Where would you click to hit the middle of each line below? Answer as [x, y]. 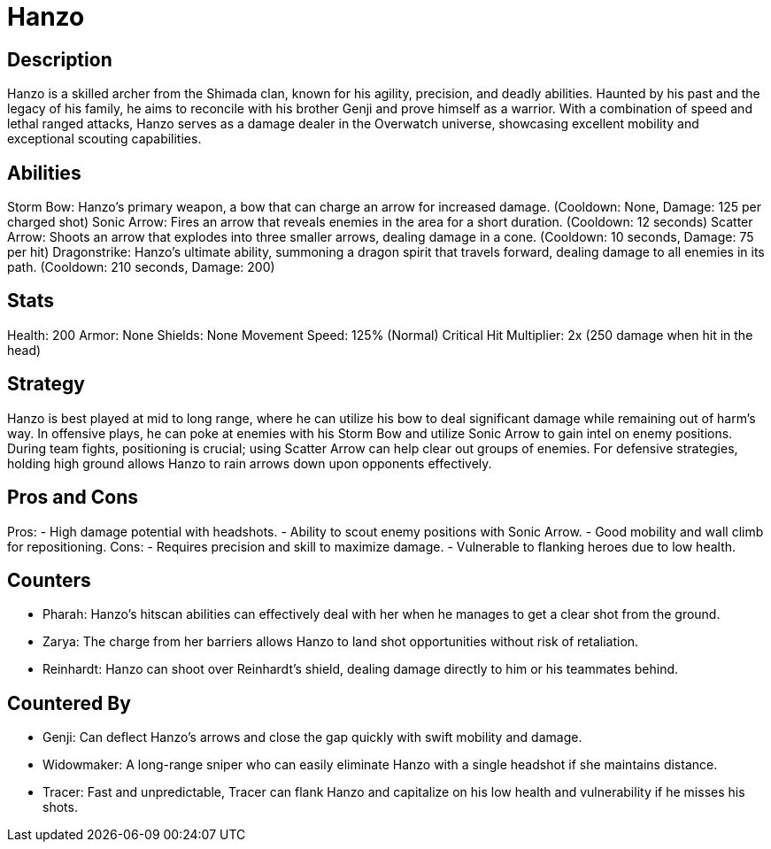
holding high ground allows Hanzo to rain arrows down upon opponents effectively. [250, 463]
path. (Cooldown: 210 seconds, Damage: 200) [141, 267]
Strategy [46, 384]
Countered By [69, 703]
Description [60, 59]
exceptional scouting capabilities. [104, 139]
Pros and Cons [73, 498]
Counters [49, 580]
